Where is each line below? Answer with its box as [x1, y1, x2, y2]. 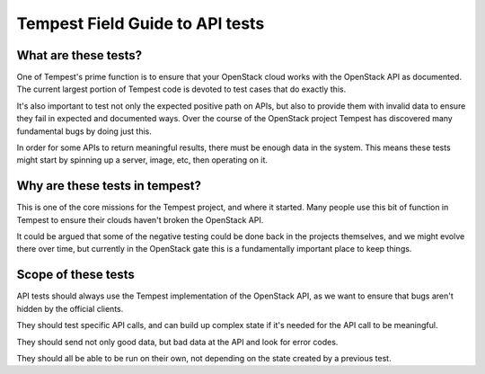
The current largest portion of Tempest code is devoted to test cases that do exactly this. [16, 84, 347, 94]
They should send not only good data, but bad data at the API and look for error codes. [16, 336, 339, 347]
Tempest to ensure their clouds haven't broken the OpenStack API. [16, 214, 264, 225]
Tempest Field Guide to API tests [16, 13, 265, 33]
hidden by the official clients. [16, 303, 124, 314]
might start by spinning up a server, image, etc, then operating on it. [16, 155, 269, 165]
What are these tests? [16, 48, 143, 63]
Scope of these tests [16, 267, 135, 282]
